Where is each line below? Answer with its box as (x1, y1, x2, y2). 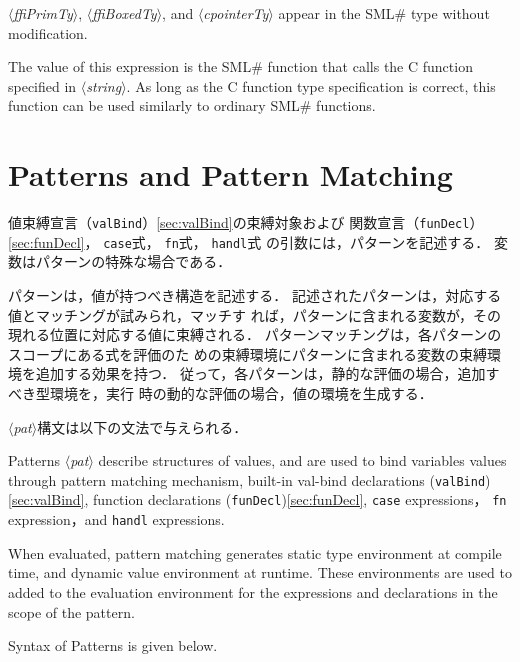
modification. (8, 22, 88, 43)
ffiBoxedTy (92, 3, 157, 23)
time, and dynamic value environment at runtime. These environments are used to (8, 562, 512, 583)
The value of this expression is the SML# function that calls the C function (8, 56, 473, 77)
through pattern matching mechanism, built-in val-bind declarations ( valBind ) (8, 469, 491, 490)
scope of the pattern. (8, 601, 135, 622)
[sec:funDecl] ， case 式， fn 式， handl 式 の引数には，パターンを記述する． (8, 231, 490, 252)
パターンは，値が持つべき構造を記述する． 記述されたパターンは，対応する (8, 285, 502, 305)
